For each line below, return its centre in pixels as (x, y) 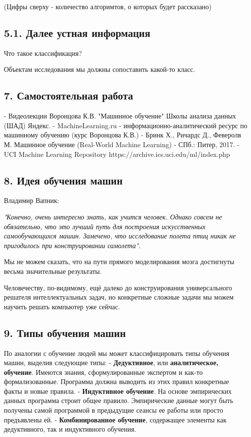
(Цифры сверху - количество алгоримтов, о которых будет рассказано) (108, 6)
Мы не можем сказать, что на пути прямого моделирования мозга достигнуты (119, 261)
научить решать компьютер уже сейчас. (62, 306)
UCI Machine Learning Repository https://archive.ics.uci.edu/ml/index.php (117, 154)
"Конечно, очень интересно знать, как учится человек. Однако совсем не (113, 216)
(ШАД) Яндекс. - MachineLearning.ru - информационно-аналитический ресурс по (126, 125)
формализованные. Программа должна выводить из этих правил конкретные (117, 381)
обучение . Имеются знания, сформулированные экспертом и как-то (103, 372)
